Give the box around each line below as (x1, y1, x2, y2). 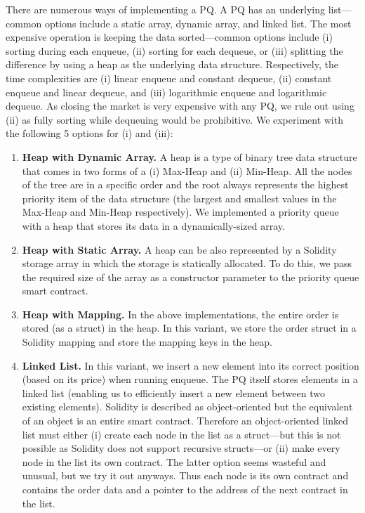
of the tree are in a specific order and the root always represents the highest (22, 177, 349, 192)
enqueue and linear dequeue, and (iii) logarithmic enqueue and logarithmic (6, 84, 327, 99)
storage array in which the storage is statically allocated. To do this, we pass (22, 256, 352, 271)
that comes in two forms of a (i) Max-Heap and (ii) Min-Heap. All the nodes (22, 163, 352, 178)
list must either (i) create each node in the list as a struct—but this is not (22, 427, 341, 441)
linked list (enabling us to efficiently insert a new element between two (22, 385, 325, 400)
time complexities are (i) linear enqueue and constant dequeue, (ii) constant (6, 70, 332, 85)
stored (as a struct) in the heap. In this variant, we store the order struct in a (22, 320, 357, 335)
